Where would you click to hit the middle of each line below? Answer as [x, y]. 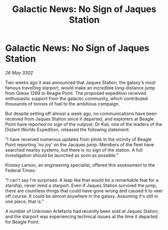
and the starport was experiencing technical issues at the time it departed [81, 216]
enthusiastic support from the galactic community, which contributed [76, 98]
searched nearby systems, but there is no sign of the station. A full [74, 150]
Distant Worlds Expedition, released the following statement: [68, 130]
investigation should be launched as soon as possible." [62, 155]
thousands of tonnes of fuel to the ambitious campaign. [62, 103]
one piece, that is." [25, 201]
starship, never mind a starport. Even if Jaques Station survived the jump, [81, 185]
